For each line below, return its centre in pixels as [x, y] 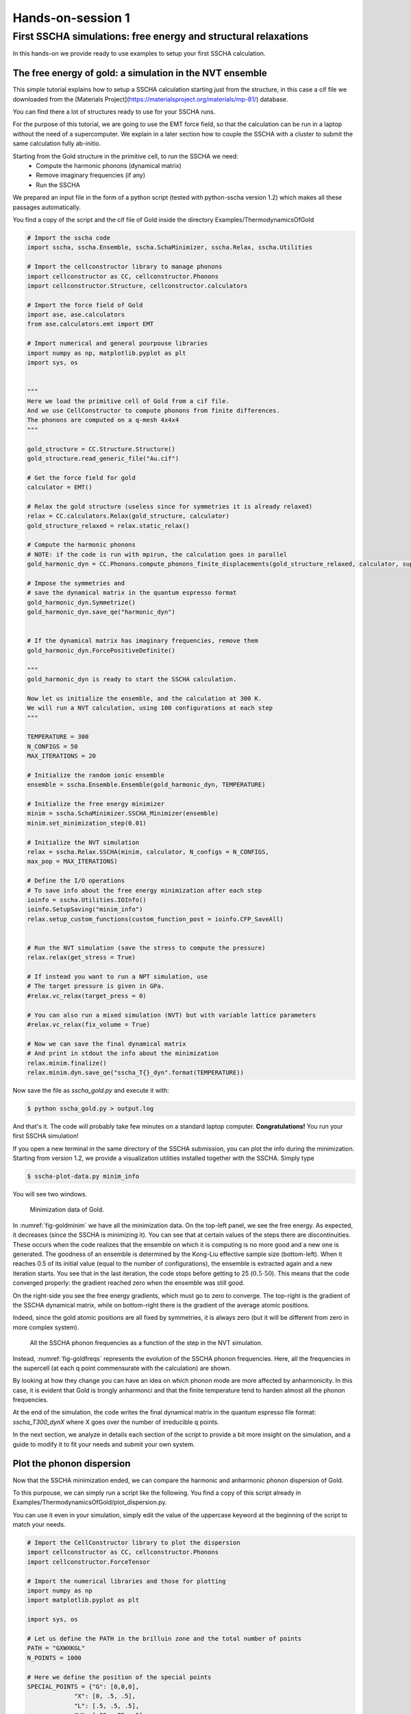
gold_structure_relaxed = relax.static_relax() [108, 526]
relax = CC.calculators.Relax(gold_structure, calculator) [128, 516]
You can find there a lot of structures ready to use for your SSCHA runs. [114, 112]
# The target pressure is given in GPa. [96, 986]
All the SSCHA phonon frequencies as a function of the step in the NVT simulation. [146, 1343]
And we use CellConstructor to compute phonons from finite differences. [153, 410]
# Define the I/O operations [76, 881]
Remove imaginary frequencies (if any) [91, 176]
